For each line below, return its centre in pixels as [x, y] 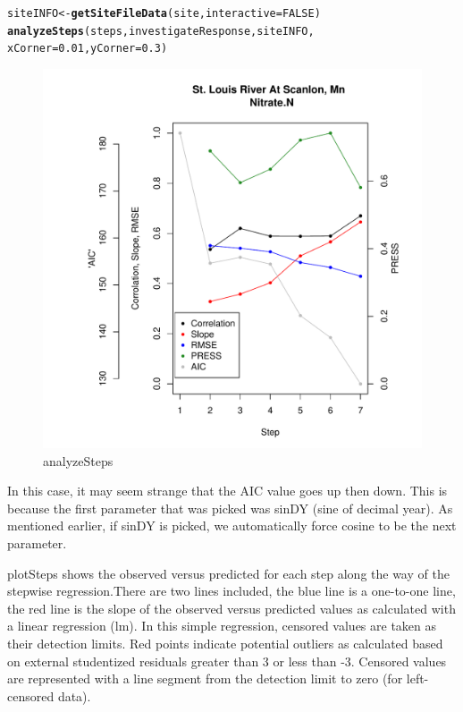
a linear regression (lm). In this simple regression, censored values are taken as [222, 626]
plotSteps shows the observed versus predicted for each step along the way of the [228, 573]
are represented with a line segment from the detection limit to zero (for [205, 678]
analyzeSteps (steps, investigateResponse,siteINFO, [161, 31]
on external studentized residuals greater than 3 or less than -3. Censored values [227, 661]
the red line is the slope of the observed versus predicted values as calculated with [231, 608]
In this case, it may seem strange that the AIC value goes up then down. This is [227, 491]
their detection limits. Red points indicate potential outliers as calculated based [225, 643]
